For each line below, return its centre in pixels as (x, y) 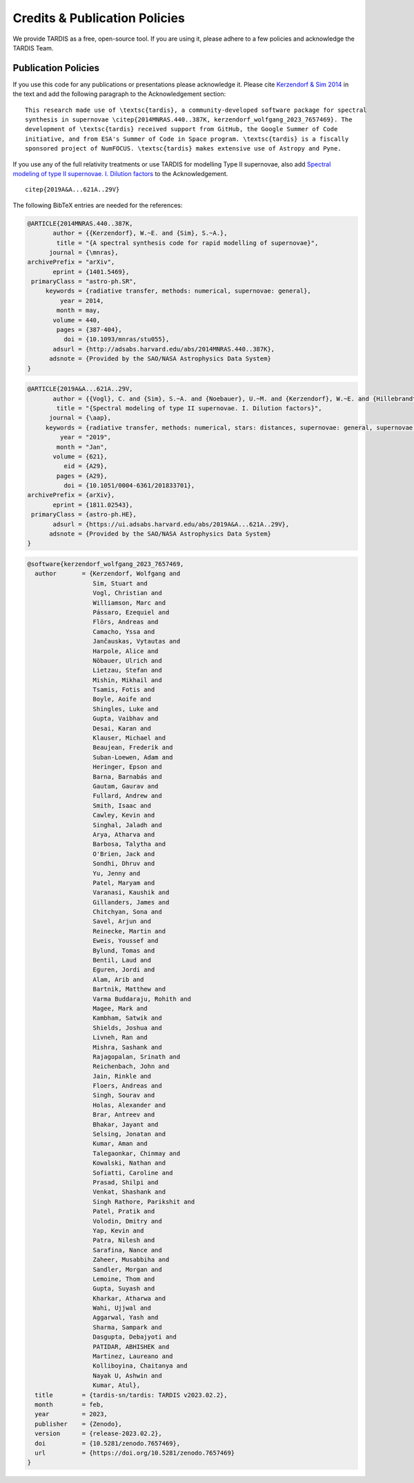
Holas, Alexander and (129, 1105)
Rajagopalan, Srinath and (137, 1057)
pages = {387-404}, (89, 330)
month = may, (78, 310)
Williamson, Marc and (129, 603)
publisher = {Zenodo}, (78, 1424)
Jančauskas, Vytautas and (137, 641)
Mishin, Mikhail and (127, 680)
